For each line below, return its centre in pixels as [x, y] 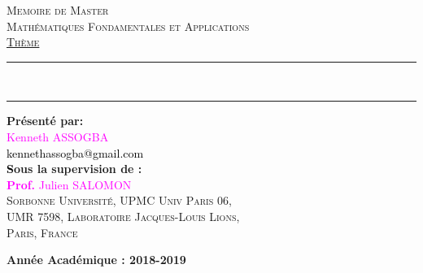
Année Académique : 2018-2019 [96, 260]
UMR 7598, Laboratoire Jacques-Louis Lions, [123, 216]
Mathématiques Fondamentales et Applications [128, 26]
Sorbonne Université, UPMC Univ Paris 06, [119, 200]
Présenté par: [45, 121]
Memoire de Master [58, 10]
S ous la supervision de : [74, 169]
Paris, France [42, 232]
